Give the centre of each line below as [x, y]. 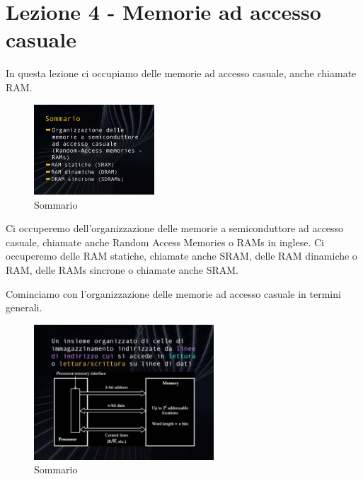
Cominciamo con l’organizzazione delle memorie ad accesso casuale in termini [173, 293]
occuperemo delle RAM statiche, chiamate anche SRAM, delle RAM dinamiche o [181, 256]
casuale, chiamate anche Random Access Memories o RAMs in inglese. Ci [165, 242]
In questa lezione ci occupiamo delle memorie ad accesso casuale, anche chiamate [181, 73]
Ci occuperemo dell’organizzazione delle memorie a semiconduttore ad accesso [175, 228]
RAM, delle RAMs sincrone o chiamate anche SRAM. [122, 270]
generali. [24, 307]
